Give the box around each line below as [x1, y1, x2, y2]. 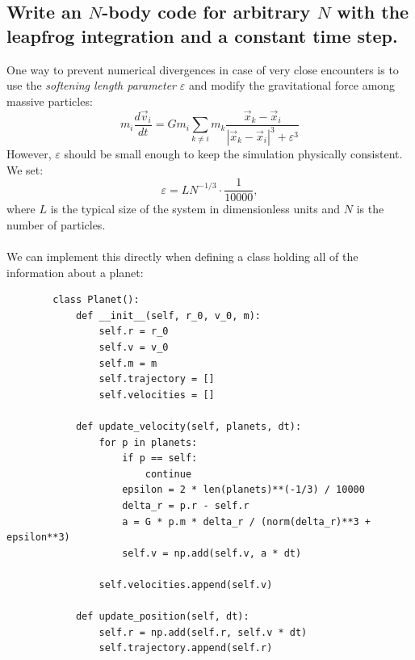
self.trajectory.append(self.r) [99, 642, 273, 654]
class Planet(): [52, 294, 140, 306]
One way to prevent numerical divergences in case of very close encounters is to [6, 61, 399, 78]
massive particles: [6, 92, 93, 109]
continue [145, 468, 192, 480]
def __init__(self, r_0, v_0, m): [75, 309, 261, 322]
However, [6, 145, 52, 162]
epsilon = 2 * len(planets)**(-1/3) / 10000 [122, 484, 365, 496]
